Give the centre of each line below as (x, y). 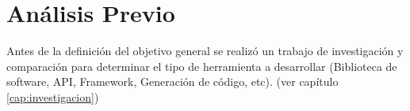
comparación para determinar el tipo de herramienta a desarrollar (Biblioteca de (202, 66)
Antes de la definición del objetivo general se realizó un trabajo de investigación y (205, 51)
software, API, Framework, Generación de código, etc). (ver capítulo (172, 81)
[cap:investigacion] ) (53, 96)
